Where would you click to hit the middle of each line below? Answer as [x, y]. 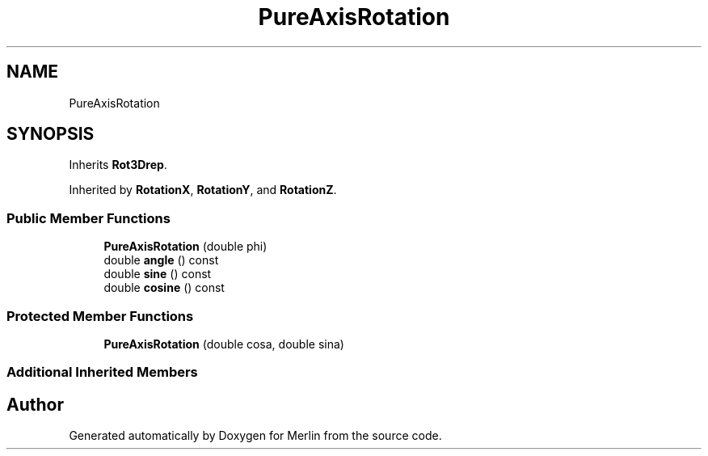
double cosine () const [164, 288]
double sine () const [158, 274]
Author [35, 404]
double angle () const [161, 260]
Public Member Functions [88, 218]
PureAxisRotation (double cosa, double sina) [224, 344]
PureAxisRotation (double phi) [185, 247]
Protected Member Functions [100, 316]
